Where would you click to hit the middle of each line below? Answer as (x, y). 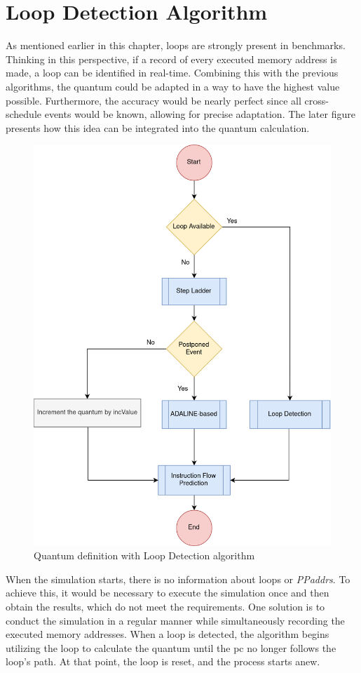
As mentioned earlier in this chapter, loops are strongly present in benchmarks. (176, 45)
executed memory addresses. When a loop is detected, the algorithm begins (168, 634)
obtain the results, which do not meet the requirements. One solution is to (165, 606)
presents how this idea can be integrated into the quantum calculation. (158, 127)
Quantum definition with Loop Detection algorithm (144, 555)
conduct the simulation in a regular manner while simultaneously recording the (175, 620)
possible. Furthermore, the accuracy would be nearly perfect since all (154, 100)
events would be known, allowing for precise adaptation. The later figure (200, 114)
